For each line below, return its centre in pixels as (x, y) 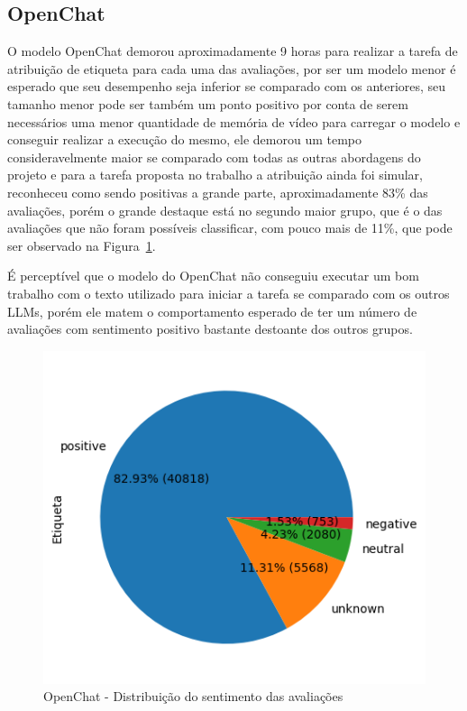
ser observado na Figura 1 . (82, 245)
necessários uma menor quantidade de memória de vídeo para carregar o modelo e (234, 121)
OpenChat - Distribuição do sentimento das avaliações (193, 696)
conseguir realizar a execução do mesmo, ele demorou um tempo (185, 139)
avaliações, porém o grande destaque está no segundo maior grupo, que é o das (225, 210)
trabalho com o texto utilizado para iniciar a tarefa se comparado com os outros (229, 293)
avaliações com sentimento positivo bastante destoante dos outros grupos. (210, 329)
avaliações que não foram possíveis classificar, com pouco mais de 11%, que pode (230, 228)
